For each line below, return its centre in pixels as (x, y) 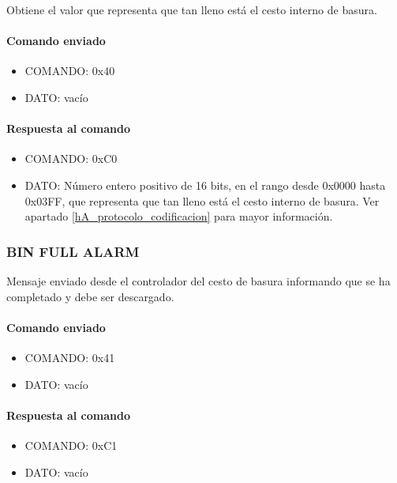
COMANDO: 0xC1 (71, 445)
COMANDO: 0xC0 (71, 158)
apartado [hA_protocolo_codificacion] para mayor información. (179, 216)
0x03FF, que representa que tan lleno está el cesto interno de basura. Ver (202, 200)
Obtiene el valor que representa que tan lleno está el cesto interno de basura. (192, 9)
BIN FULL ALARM (73, 251)
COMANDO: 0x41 (70, 357)
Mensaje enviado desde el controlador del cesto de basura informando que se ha (198, 280)
